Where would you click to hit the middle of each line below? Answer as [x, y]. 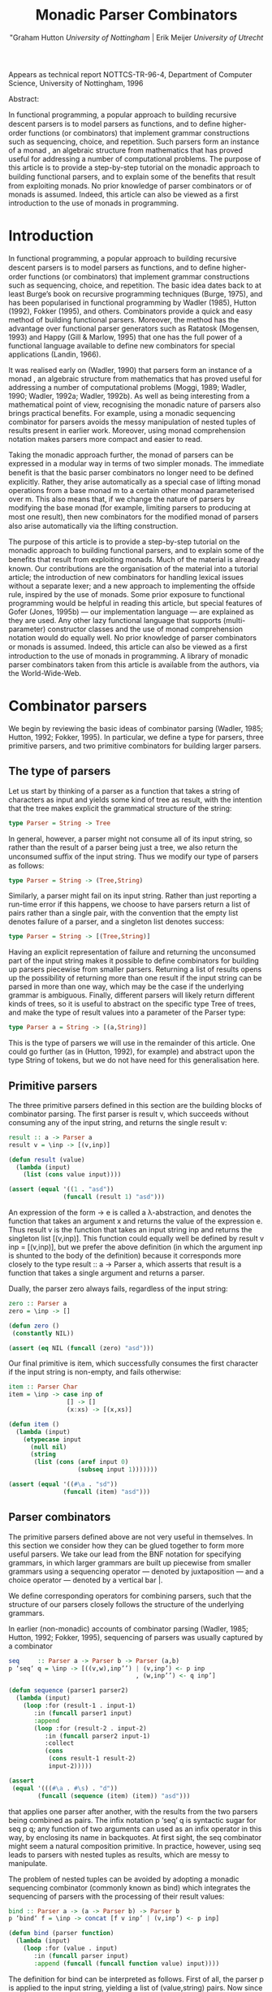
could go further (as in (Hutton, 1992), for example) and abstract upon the [132, 1052]
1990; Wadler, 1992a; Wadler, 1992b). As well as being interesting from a [129, 396]
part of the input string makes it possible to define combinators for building [134, 961]
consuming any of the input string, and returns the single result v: [118, 1122]
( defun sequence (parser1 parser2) [69, 1691]
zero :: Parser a [38, 1304]
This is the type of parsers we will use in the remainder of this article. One [132, 1043]
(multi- [234, 620]
